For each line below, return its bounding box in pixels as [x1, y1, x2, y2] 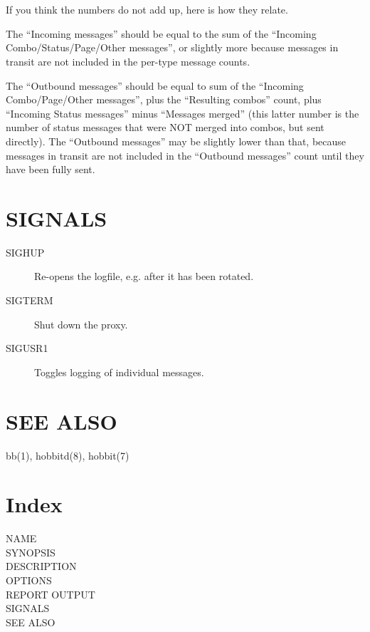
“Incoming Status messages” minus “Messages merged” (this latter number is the [6, 105, 359, 120]
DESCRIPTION [6, 559, 77, 574]
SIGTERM [6, 293, 53, 308]
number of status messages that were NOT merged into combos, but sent [6, 120, 324, 135]
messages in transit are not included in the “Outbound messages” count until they [6, 147, 364, 162]
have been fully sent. [6, 162, 95, 177]
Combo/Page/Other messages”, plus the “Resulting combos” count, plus [6, 92, 322, 107]
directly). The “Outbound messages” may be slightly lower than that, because [6, 133, 347, 148]
